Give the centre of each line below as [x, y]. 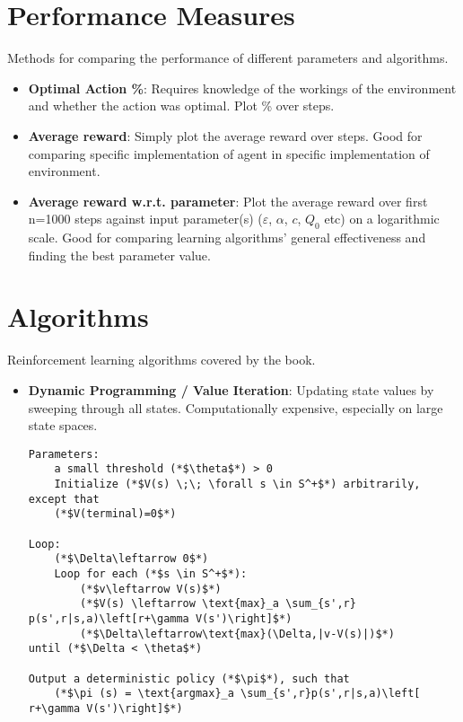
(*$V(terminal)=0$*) [115, 514]
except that [64, 499]
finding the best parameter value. [119, 255]
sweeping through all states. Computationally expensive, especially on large [236, 407]
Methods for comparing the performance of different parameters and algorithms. [228, 58]
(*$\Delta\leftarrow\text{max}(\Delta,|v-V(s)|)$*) [237, 634]
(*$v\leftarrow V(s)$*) [151, 589]
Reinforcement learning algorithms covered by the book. [162, 360]
